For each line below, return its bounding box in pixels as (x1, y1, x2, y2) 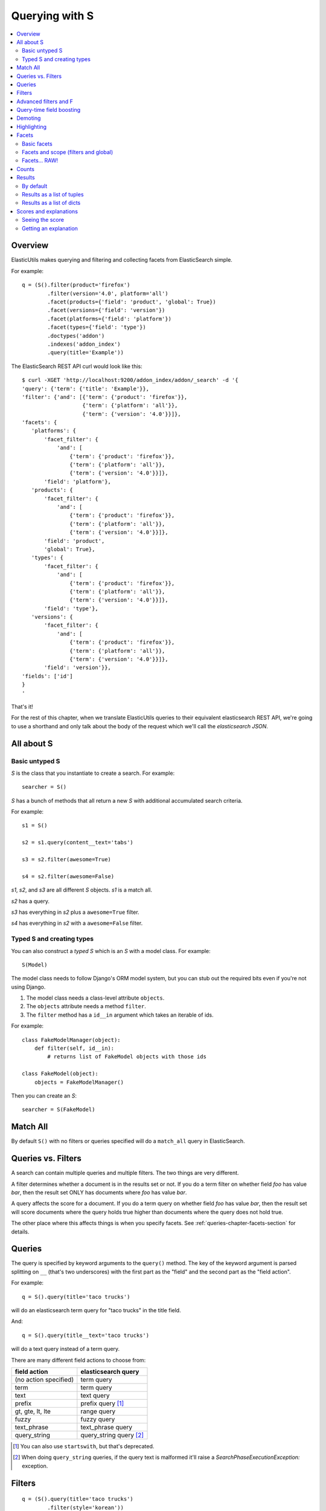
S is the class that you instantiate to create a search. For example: (11, 769, 175, 777)
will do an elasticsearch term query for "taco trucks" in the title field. (11, 1307, 181, 1314)
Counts (16, 165, 35, 172)
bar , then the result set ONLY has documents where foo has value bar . (11, 1188, 187, 1196)
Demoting (16, 115, 41, 122)
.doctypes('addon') (47, 332, 105, 339)
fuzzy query (80, 1415, 115, 1423)
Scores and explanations (16, 207, 78, 215)
